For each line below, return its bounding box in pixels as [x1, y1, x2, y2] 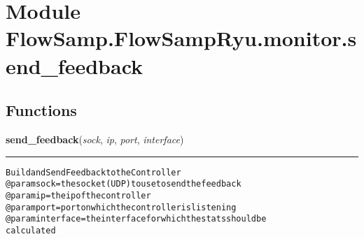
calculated [6, 225, 56, 236]
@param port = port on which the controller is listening [6, 202, 237, 212]
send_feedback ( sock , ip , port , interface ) [6, 131, 184, 146]
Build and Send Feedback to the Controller [6, 167, 181, 178]
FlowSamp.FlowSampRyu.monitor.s [6, 24, 357, 52]
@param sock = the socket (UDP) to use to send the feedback [6, 179, 241, 189]
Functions [6, 99, 77, 121]
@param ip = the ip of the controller [6, 190, 151, 201]
